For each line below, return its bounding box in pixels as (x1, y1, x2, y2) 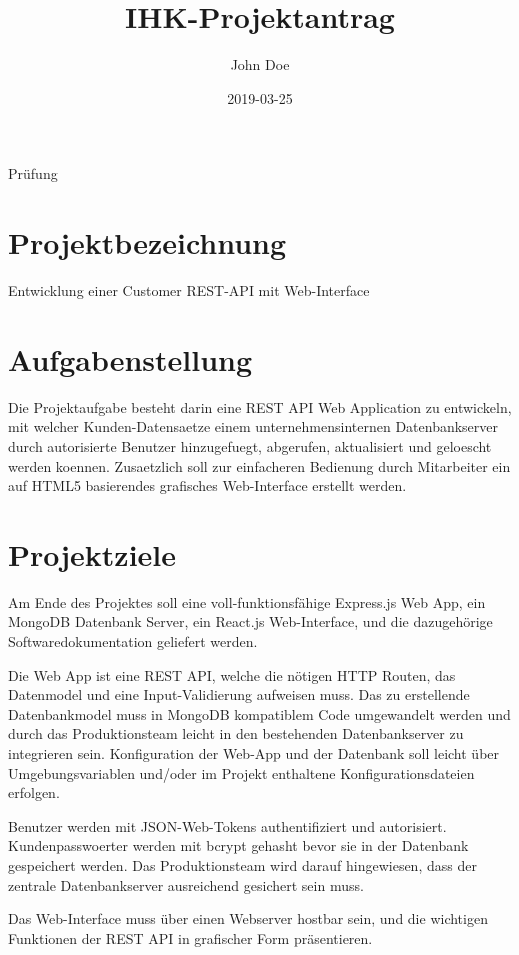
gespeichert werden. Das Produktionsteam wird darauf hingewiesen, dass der (8, 854, 477, 875)
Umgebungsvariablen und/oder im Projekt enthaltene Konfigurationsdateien (8, 762, 475, 783)
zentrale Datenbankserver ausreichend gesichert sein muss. (8, 874, 364, 895)
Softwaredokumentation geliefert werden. (8, 631, 258, 652)
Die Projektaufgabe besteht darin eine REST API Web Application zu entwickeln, (8, 396, 512, 417)
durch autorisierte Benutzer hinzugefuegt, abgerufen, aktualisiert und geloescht (8, 435, 492, 456)
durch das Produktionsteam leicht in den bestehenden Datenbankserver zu (8, 723, 464, 744)
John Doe (230, 54, 290, 75)
